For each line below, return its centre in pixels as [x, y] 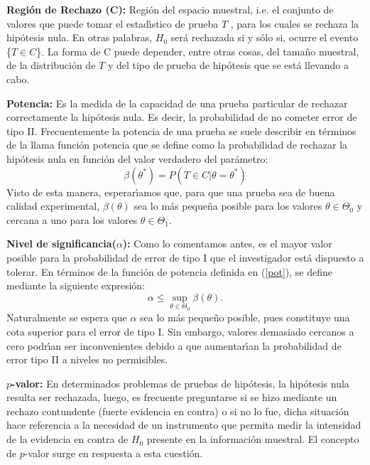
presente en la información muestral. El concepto [253, 439]
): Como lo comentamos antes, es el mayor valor [227, 244]
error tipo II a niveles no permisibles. [87, 359]
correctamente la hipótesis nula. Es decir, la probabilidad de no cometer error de [182, 117]
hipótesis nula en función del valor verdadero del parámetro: [137, 158]
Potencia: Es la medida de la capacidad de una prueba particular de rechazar [177, 103]
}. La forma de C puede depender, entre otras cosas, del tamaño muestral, [198, 51]
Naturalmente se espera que [67, 317]
